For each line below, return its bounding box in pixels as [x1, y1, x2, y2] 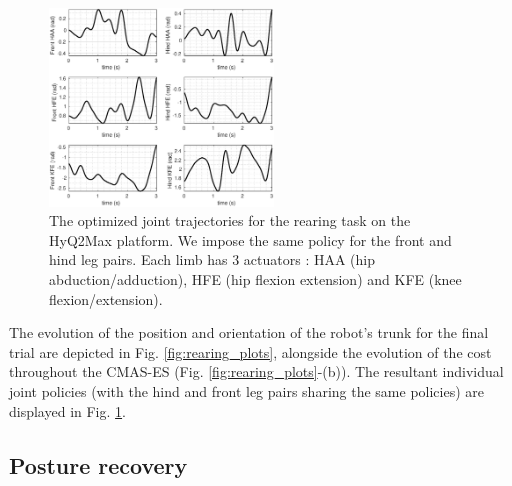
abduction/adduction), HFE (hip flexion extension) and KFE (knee [49, 268, 462, 289]
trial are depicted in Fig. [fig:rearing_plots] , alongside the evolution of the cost [9, 341, 492, 362]
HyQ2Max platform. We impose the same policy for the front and [49, 229, 452, 250]
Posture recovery [9, 449, 188, 480]
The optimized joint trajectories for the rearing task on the [49, 210, 411, 231]
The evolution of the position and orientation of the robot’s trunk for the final [9, 322, 489, 343]
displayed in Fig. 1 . [9, 400, 126, 421]
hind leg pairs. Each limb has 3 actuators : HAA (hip [49, 249, 376, 270]
